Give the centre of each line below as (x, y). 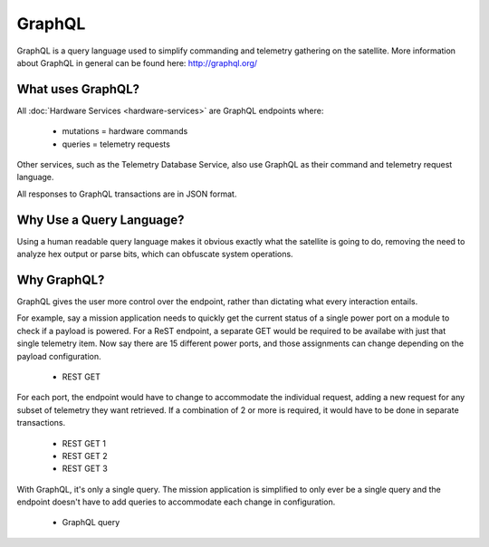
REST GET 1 (84, 443)
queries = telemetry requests (116, 144)
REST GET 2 (85, 456)
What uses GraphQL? (78, 89)
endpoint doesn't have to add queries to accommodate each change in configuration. (176, 502)
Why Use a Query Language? (101, 220)
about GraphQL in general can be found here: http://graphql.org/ (137, 62)
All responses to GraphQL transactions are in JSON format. (127, 194)
